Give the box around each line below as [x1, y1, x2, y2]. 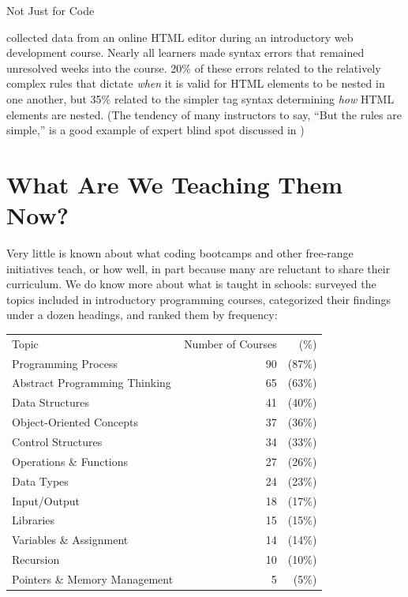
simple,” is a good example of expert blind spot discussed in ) [6, 122, 305, 138]
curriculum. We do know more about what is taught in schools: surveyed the [6, 276, 376, 292]
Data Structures [12, 394, 89, 411]
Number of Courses [184, 335, 277, 351]
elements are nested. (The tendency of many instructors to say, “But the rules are [6, 106, 402, 122]
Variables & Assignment [12, 531, 129, 548]
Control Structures [12, 434, 103, 449]
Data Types [12, 472, 69, 489]
